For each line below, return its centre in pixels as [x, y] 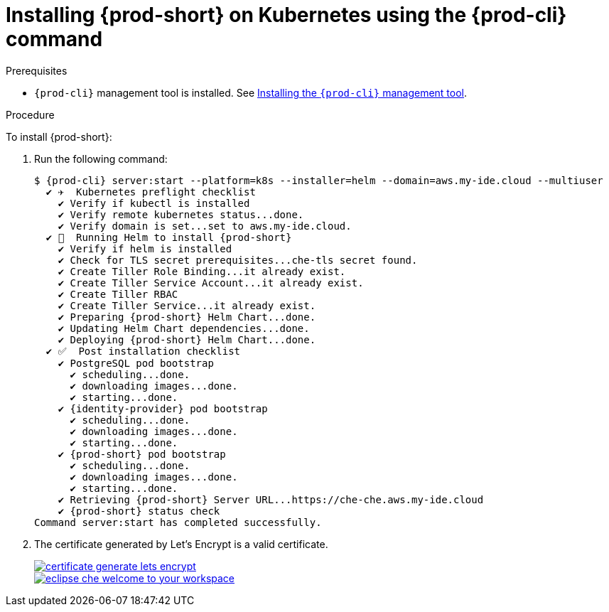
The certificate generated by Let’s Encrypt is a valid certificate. [181, 544]
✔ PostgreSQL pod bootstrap [136, 363]
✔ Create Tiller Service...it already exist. [187, 305]
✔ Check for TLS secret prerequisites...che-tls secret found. [238, 260]
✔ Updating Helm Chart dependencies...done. [184, 328]
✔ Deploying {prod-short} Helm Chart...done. [187, 339]
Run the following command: [101, 159]
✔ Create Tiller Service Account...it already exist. [211, 283]
